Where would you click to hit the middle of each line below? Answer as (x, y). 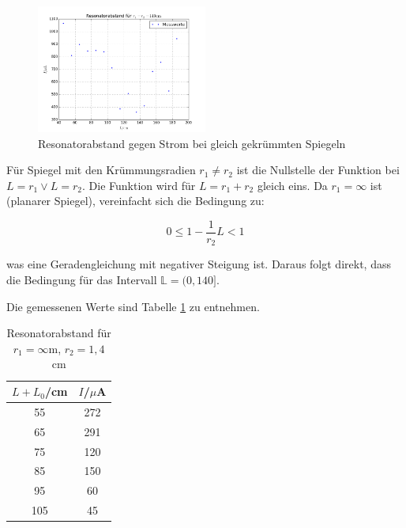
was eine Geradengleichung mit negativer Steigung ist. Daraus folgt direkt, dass (199, 264)
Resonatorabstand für (59, 333)
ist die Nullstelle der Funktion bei (318, 170)
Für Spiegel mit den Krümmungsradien (101, 170)
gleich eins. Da (292, 185)
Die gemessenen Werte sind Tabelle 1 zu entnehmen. (133, 306)
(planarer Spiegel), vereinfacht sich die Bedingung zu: (135, 201)
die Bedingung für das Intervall (82, 280)
